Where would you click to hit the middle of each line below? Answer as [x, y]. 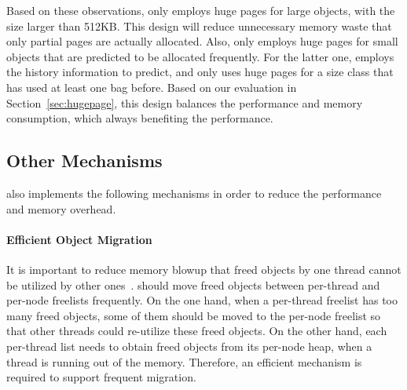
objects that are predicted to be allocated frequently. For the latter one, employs [200, 56]
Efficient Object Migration [79, 239]
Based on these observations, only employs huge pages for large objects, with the [201, 10]
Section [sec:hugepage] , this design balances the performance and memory [185, 102]
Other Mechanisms [84, 160]
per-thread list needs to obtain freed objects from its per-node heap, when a [189, 346]
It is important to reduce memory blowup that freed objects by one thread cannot [204, 269]
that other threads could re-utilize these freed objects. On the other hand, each [197, 331]
